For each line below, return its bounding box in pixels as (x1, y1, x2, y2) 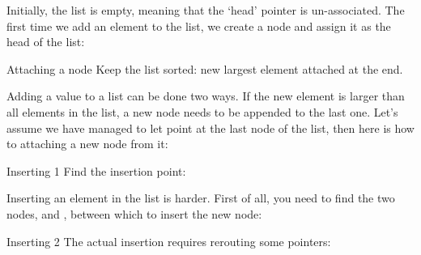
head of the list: (6, 33, 85, 50)
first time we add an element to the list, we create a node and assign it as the (6, 17, 391, 34)
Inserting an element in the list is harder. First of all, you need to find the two (6, 189, 395, 206)
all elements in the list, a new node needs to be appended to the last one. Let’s (6, 103, 398, 120)
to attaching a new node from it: (6, 135, 168, 152)
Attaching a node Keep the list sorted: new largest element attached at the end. (6, 60, 403, 77)
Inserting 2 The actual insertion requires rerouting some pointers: (6, 232, 331, 249)
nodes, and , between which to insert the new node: (6, 205, 262, 222)
